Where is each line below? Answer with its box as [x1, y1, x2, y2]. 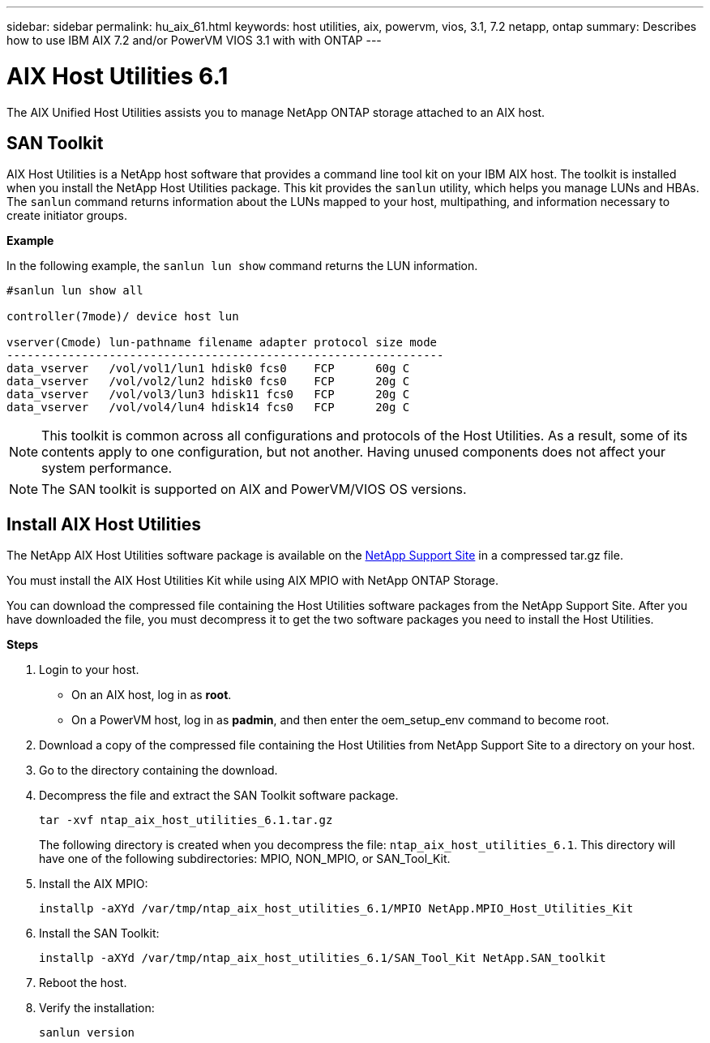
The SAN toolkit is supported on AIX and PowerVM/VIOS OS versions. [41, 481, 467, 498]
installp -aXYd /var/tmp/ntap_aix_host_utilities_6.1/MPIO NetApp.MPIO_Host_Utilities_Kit [39, 902, 634, 916]
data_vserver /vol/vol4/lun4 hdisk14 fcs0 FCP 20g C [6, 401, 410, 414]
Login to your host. [39, 663, 139, 677]
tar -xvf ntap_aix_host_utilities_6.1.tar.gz [39, 813, 333, 827]
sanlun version [39, 1026, 135, 1040]
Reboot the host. [39, 976, 127, 990]
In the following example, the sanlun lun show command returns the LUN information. [6, 259, 478, 273]
